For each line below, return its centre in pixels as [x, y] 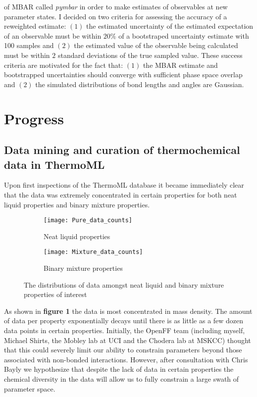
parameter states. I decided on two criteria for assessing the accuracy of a [116, 16]
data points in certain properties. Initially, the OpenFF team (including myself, [125, 330]
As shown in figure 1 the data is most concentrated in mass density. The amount [128, 311]
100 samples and [29, 45]
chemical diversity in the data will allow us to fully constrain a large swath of [122, 378]
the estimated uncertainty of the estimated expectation [170, 26]
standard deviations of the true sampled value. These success [150, 55]
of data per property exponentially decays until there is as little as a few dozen [124, 321]
